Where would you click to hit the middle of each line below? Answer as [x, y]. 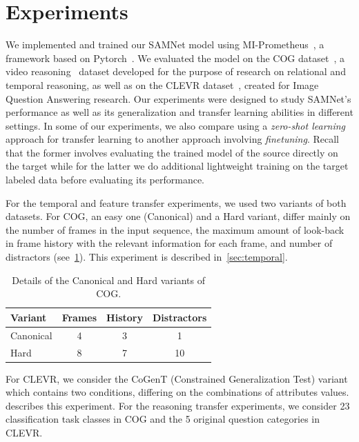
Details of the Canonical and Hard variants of [108, 280]
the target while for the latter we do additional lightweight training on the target [177, 166]
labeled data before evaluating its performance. [105, 180]
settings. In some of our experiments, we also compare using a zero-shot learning [176, 125]
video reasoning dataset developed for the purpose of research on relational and [176, 71]
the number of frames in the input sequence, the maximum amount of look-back [175, 229]
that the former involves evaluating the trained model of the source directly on [172, 152]
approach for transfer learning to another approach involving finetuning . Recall [172, 139]
